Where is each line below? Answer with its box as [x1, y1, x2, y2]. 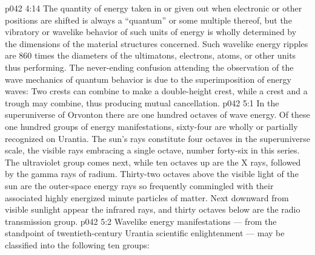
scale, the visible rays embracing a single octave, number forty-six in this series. [5, 144, 300, 157]
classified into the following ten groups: [5, 238, 150, 251]
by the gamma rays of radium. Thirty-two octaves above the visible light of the [5, 167, 299, 180]
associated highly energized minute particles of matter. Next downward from [5, 191, 289, 204]
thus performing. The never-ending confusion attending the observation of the [5, 60, 294, 73]
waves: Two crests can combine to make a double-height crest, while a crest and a [5, 85, 308, 97]
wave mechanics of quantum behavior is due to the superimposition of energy [5, 73, 291, 85]
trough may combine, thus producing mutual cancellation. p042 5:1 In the [5, 96, 279, 109]
